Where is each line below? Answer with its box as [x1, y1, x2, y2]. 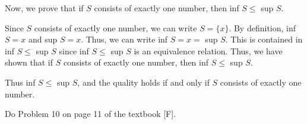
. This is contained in [225, 33, 303, 45]
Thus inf [5, 76, 36, 88]
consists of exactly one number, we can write [34, 21, 197, 34]
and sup [28, 33, 58, 45]
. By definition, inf [229, 21, 296, 34]
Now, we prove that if [5, 2, 84, 14]
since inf [59, 44, 89, 57]
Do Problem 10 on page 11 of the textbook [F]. [5, 107, 176, 120]
